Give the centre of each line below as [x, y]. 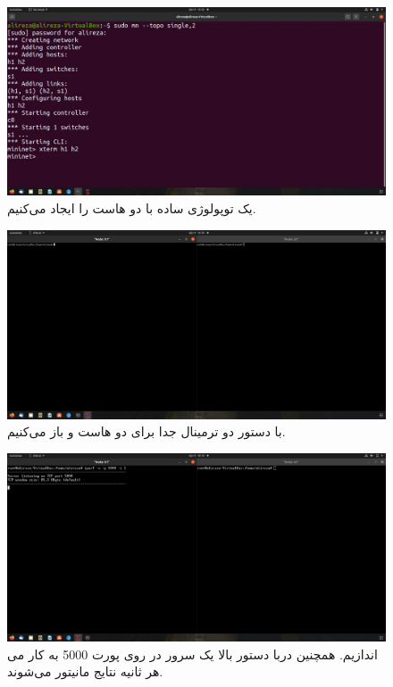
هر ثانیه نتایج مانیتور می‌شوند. [85, 671]
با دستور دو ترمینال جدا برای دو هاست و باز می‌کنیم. [146, 431]
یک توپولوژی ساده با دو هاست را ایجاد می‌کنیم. [132, 207]
